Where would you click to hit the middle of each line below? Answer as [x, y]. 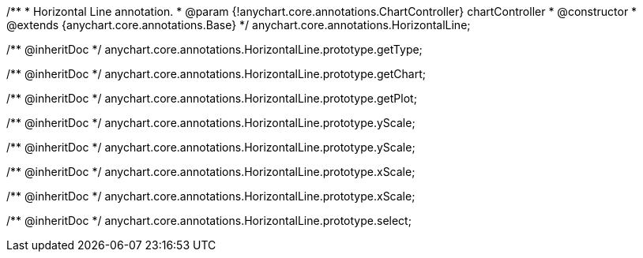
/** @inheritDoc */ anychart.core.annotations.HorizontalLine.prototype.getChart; [216, 74]
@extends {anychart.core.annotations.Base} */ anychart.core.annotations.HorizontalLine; [239, 25]
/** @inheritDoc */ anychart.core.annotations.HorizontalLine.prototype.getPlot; [212, 98]
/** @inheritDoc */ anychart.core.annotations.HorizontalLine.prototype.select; [209, 221]
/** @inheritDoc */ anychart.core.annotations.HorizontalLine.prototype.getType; [214, 49]
